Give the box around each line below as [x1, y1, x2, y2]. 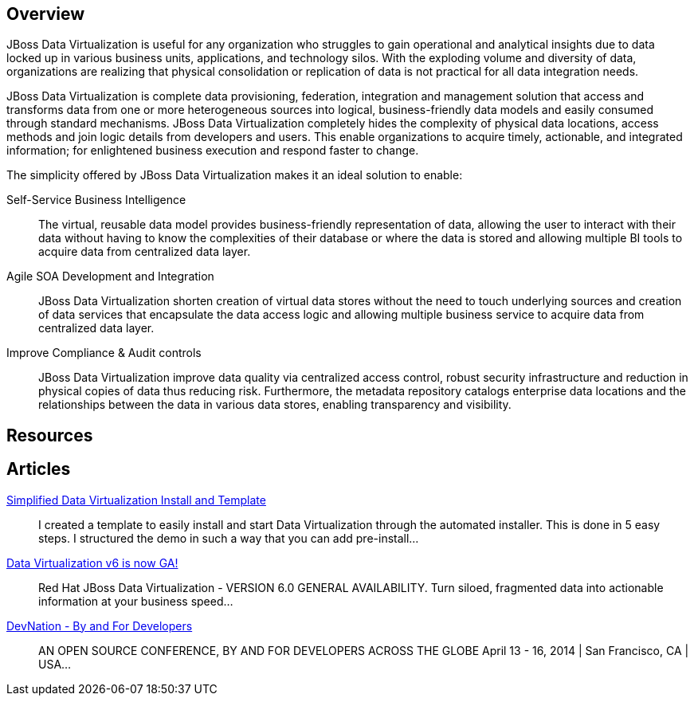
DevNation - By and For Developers [6, 618, 193, 633]
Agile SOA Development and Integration [6, 269, 214, 284]
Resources [6, 425, 93, 445]
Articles [6, 459, 71, 480]
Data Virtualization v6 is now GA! [6, 555, 178, 570]
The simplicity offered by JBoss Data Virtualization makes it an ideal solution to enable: [6, 168, 463, 182]
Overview [6, 4, 85, 24]
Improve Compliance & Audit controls [6, 346, 202, 360]
